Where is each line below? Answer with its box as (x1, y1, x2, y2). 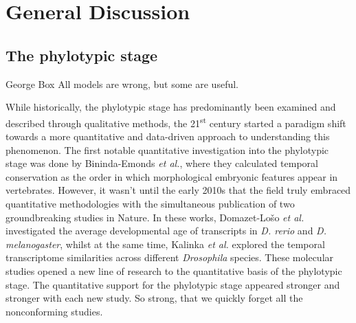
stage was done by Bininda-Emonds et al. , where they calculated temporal (5, 156, 318, 170)
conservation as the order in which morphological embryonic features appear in (5, 169, 338, 183)
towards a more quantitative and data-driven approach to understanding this (5, 129, 330, 144)
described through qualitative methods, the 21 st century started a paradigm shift (5, 113, 346, 130)
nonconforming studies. (5, 304, 103, 318)
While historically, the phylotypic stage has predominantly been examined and (5, 100, 336, 114)
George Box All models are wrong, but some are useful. (5, 76, 238, 91)
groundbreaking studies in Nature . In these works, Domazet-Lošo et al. (5, 210, 304, 224)
